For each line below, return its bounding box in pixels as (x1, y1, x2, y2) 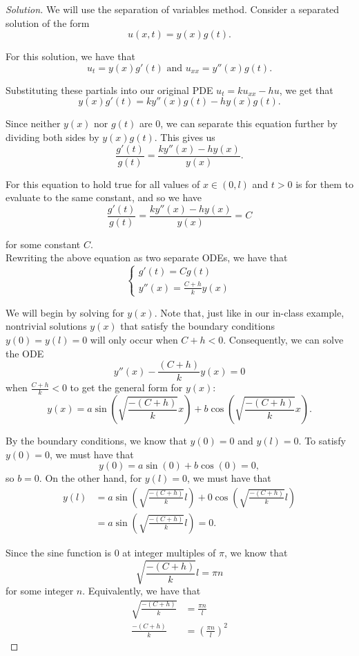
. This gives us (154, 129, 215, 144)
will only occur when (90, 332, 178, 346)
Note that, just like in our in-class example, (160, 305, 345, 319)
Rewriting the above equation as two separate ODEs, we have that (6, 250, 288, 265)
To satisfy (304, 433, 346, 448)
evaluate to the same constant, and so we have (6, 190, 202, 205)
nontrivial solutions (6, 319, 87, 333)
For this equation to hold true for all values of (6, 176, 200, 191)
